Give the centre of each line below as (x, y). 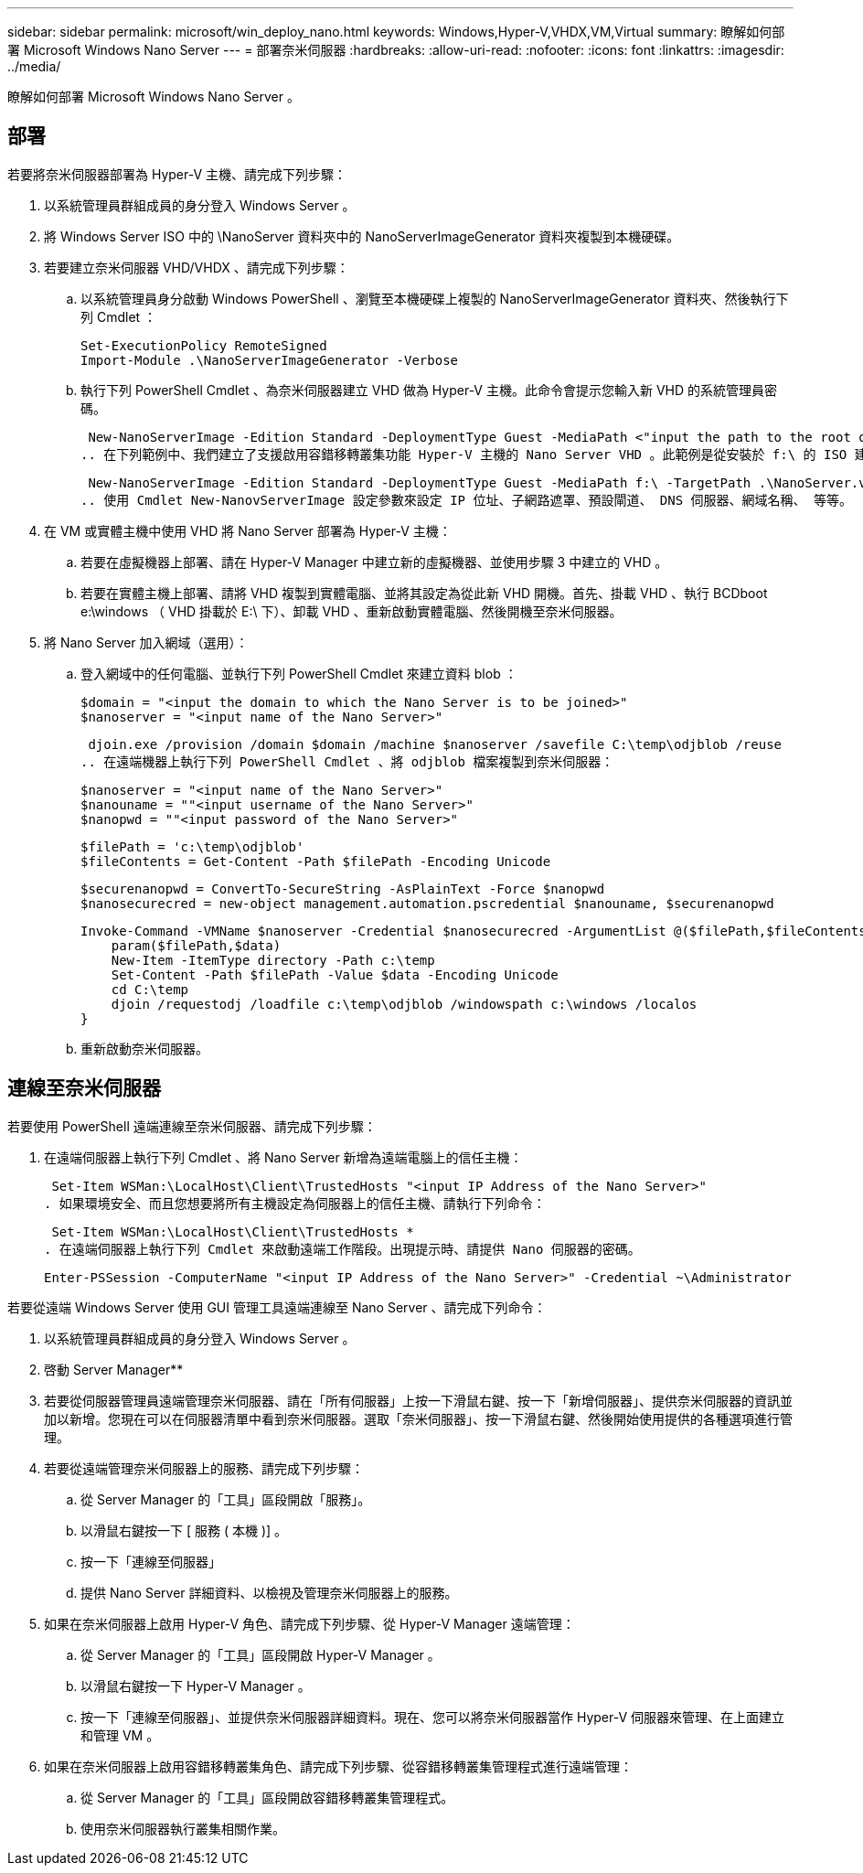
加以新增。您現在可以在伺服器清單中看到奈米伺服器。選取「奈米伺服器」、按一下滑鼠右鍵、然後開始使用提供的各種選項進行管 (418, 1418)
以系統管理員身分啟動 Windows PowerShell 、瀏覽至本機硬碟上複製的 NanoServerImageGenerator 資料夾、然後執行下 (435, 298)
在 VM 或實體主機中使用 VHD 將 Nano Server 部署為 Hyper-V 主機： (248, 530)
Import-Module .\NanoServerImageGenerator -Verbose (270, 360)
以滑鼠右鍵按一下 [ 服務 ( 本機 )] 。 (184, 1530)
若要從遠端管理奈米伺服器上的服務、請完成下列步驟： (204, 1468)
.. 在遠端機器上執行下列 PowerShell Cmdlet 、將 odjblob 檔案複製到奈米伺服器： (347, 761)
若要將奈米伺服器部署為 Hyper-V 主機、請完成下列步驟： (177, 174)
